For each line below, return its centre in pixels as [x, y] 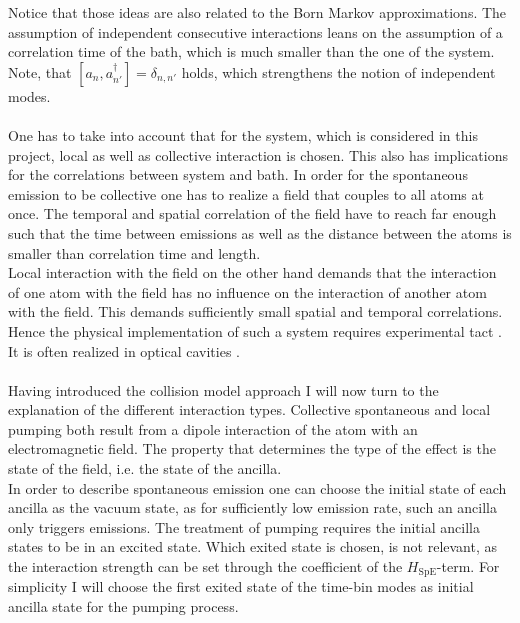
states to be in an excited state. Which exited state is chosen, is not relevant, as [253, 546]
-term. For [468, 566]
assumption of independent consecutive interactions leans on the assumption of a [255, 31]
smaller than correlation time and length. [134, 252]
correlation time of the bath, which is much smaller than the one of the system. [251, 51]
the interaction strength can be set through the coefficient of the [205, 566]
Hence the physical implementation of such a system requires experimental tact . [255, 330]
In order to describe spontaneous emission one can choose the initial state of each [257, 487]
